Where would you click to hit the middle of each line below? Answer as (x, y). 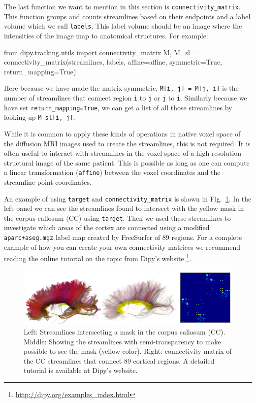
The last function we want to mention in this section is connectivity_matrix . (122, 6)
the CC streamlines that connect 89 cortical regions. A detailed (119, 360)
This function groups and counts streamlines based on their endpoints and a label (127, 16)
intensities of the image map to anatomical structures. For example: (106, 35)
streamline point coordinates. (48, 182)
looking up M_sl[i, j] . (40, 117)
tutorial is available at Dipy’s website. (81, 370)
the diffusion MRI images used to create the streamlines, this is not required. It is (127, 143)
